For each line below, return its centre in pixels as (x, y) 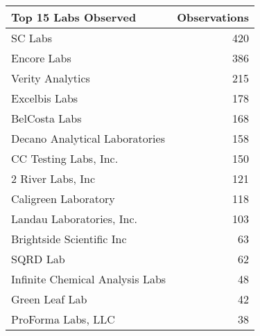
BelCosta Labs (46, 118)
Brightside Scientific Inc (69, 239)
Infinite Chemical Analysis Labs (89, 279)
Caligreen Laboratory (63, 198)
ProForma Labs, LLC (63, 319)
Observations (213, 17)
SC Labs (32, 38)
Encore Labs (41, 58)
